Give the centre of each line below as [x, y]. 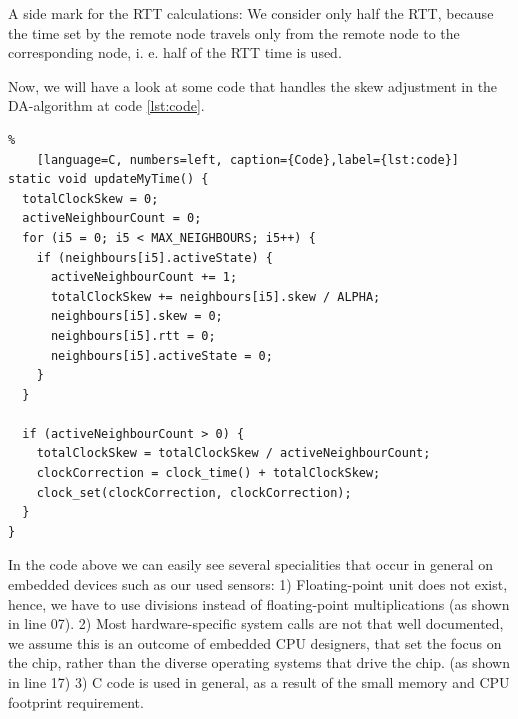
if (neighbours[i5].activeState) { [154, 257]
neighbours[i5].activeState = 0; [161, 355]
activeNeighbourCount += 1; [144, 277]
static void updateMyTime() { [108, 179]
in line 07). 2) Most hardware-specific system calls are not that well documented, [256, 623]
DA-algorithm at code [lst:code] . [106, 105]
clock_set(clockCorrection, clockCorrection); [194, 492]
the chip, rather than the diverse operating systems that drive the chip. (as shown [259, 662]
